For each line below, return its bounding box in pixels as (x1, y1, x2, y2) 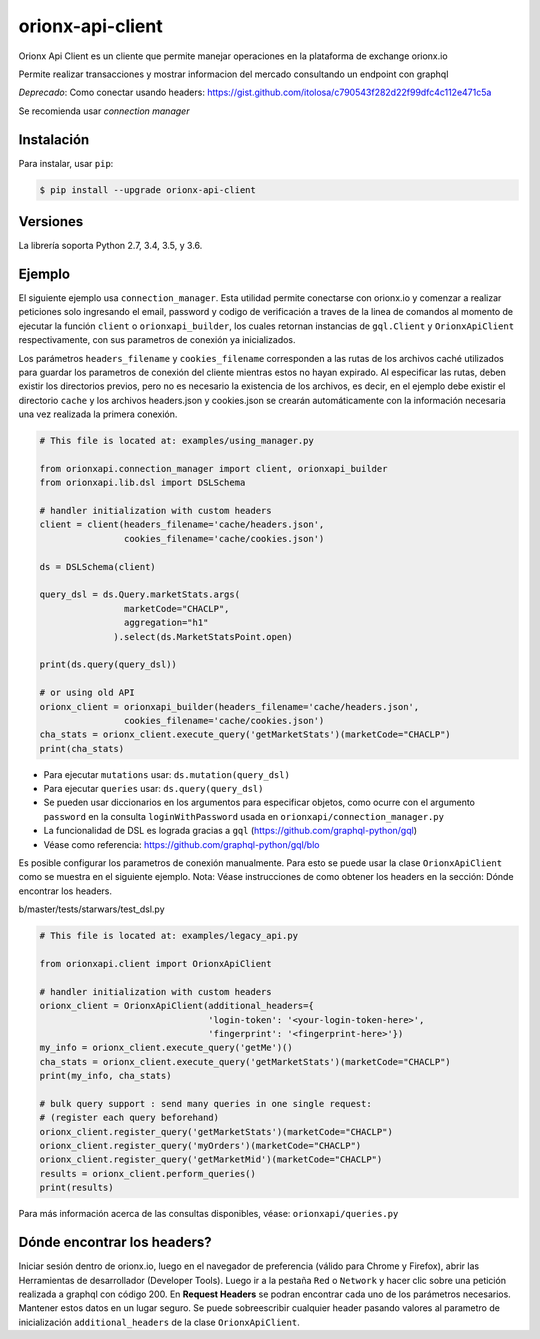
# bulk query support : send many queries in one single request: (39, 1098, 372, 1109)
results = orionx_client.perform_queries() (39, 1168, 257, 1179)
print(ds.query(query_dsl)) (39, 659, 177, 670)
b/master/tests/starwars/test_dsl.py (18, 903, 165, 915)
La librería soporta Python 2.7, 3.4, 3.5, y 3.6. (18, 240, 203, 252)
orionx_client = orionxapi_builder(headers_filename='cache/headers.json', (39, 701, 420, 712)
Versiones (18, 213, 84, 230)
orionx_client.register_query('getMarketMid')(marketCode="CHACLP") (39, 1154, 383, 1165)
